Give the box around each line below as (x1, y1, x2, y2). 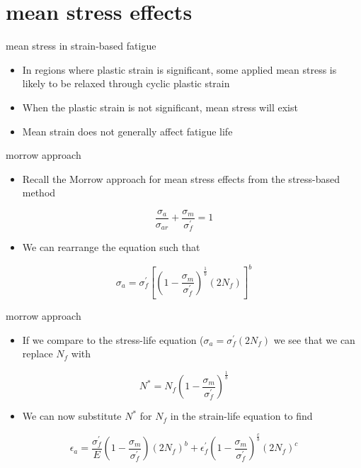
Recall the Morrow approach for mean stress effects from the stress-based (22, 171, 340, 186)
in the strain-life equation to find (170, 408, 313, 423)
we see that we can (273, 332, 355, 347)
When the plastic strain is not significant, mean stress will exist (22, 99, 298, 114)
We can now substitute (22, 408, 122, 423)
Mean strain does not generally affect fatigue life (22, 123, 233, 138)
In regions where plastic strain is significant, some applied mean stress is (22, 62, 337, 77)
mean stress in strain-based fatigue (6, 38, 156, 53)
